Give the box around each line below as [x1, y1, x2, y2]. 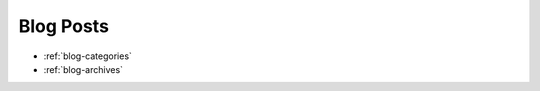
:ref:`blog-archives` [43, 63, 124, 75]
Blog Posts [18, 15, 110, 37]
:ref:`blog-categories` [43, 50, 132, 62]
